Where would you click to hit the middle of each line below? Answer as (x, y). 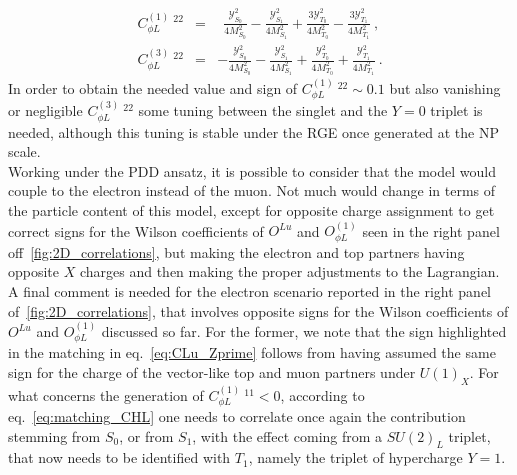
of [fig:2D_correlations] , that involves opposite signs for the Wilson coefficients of (258, 310)
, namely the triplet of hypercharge (355, 457)
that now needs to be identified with (119, 457)
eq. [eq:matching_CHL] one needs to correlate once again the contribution (237, 416)
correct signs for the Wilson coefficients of (136, 230)
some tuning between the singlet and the (263, 110)
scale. (24, 151)
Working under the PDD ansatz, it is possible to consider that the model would (252, 170)
